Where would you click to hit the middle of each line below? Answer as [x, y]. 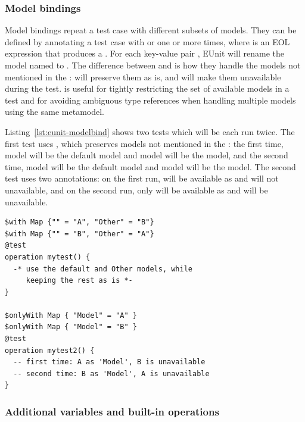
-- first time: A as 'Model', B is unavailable [109, 362]
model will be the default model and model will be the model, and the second [147, 155]
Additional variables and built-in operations [112, 411]
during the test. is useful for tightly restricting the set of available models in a [147, 88]
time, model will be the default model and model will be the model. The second [150, 166]
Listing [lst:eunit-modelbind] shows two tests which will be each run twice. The [150, 131]
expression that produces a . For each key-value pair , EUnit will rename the [145, 53]
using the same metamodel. [55, 112]
